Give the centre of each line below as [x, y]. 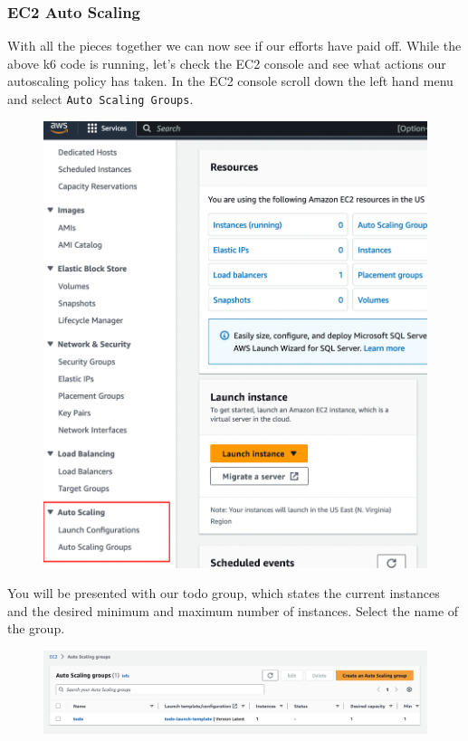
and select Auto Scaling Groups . [100, 99]
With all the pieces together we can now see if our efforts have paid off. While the [234, 46]
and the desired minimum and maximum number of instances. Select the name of [233, 610]
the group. [36, 628]
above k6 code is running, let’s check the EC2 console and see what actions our [227, 63]
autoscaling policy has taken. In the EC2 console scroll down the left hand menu [230, 81]
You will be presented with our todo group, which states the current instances [224, 593]
